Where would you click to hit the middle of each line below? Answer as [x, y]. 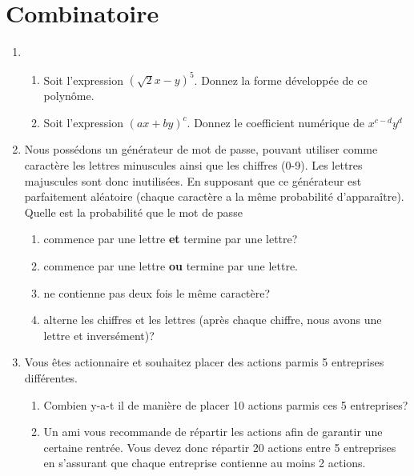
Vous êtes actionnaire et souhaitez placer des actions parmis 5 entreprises [204, 362]
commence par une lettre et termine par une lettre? [171, 239]
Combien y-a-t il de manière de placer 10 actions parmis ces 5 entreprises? [226, 404]
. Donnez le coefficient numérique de [276, 122]
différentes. [51, 377]
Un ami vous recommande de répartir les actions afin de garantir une [213, 432]
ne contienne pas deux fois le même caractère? [157, 292]
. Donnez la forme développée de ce [281, 80]
